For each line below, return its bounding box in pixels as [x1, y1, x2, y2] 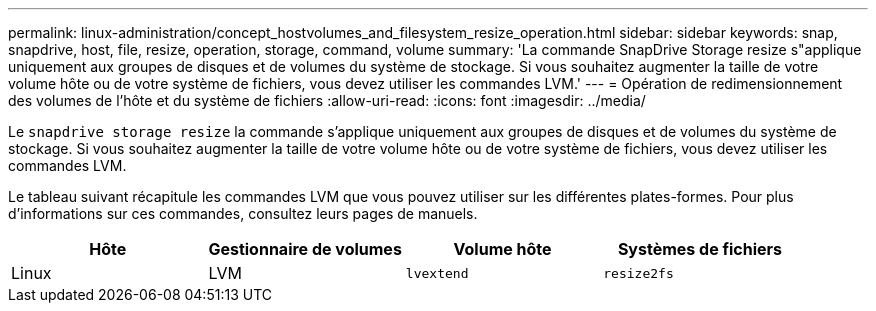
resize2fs [603, 265, 674, 281]
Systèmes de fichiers [617, 239, 783, 259]
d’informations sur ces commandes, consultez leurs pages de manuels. [8, 205, 478, 222]
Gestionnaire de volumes [208, 239, 402, 259]
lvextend [405, 265, 469, 281]
